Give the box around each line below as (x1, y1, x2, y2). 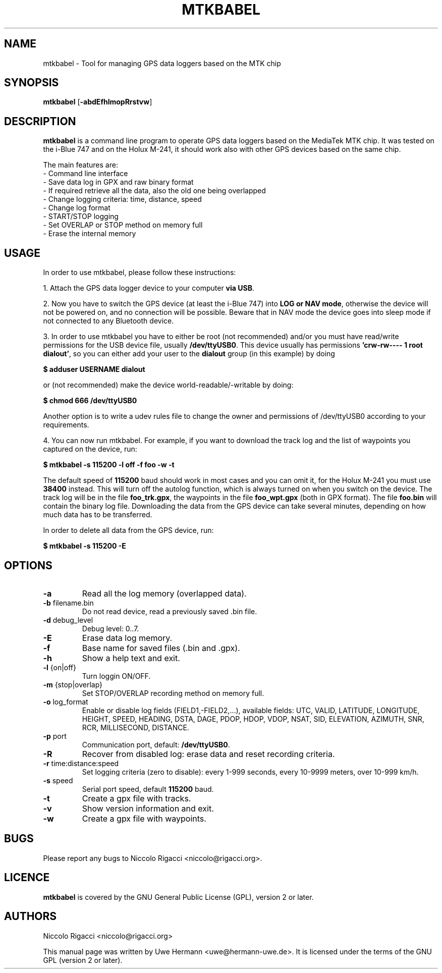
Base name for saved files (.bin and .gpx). (82, 642, 240, 653)
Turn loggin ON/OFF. (82, 671, 151, 680)
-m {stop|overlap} (43, 680, 103, 689)
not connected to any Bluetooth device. (43, 316, 174, 326)
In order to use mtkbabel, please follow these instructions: (43, 268, 236, 277)
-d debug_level (43, 615, 93, 624)
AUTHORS (4, 910, 57, 923)
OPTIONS (4, 559, 52, 572)
